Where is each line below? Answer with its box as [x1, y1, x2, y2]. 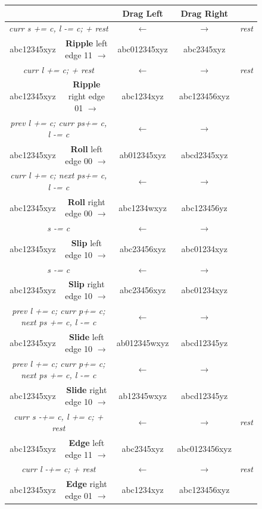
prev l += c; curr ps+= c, [10, 116, 107, 128]
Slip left [71, 237, 102, 249]
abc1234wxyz [118, 201, 167, 213]
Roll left [70, 142, 103, 155]
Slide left [68, 331, 104, 343]
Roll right [67, 195, 105, 208]
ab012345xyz [119, 148, 166, 161]
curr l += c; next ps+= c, [10, 169, 107, 181]
